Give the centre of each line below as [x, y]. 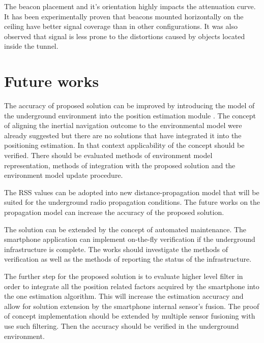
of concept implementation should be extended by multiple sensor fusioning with [130, 316]
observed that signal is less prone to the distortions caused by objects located [125, 36]
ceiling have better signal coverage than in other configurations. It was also [121, 26]
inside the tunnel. [31, 46]
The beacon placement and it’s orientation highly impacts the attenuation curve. [130, 6]
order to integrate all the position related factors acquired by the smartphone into [132, 286]
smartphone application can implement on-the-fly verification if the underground [130, 239]
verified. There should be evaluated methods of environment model [108, 155]
